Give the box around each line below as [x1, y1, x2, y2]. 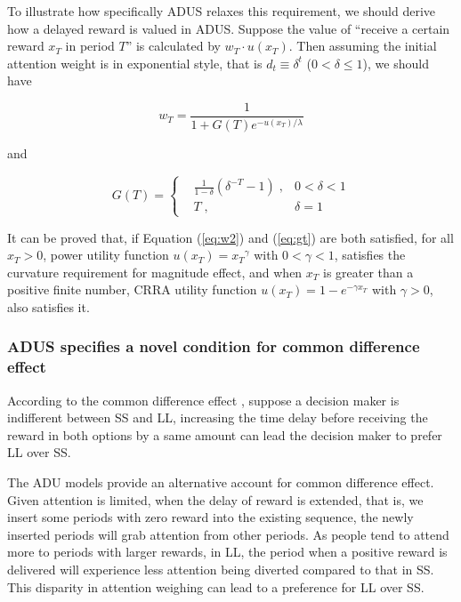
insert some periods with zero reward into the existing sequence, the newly [7, 508, 414, 526]
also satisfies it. [7, 297, 90, 316]
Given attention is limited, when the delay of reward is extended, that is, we [7, 490, 424, 509]
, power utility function [43, 245, 169, 264]
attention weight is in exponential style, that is [7, 53, 263, 72]
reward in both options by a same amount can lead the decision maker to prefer [7, 425, 442, 444]
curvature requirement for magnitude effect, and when [7, 262, 303, 281]
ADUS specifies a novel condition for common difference [7, 335, 420, 357]
